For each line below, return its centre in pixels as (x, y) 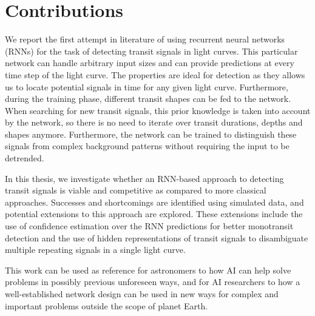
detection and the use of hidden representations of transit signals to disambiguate (157, 237)
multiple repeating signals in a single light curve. (95, 250)
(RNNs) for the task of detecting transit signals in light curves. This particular (151, 51)
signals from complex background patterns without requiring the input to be (147, 146)
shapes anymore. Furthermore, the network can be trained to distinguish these (151, 134)
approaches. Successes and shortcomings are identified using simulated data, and (154, 202)
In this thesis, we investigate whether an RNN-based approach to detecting (144, 178)
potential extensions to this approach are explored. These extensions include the (154, 214)
